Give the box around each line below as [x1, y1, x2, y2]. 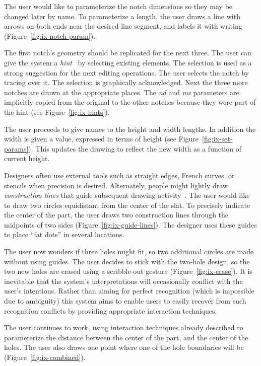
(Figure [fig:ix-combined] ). [4, 352, 86, 362]
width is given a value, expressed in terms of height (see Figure [4, 133, 199, 144]
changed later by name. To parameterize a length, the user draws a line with [4, 11, 240, 21]
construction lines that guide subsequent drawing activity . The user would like [4, 190, 250, 200]
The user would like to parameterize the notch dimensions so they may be [4, 1, 233, 11]
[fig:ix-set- [202, 133, 233, 144]
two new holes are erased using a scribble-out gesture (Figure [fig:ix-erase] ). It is [4, 266, 252, 276]
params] [4, 143, 29, 154]
